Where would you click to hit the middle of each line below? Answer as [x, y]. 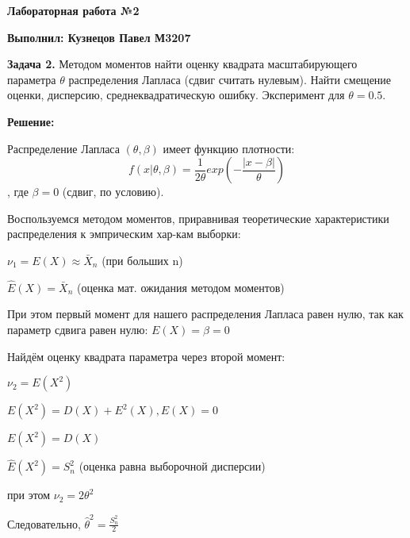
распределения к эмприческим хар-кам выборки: [124, 234]
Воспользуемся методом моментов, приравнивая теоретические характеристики [198, 218]
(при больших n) [142, 260]
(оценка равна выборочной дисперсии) [172, 466]
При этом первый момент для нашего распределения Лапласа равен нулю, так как [205, 314]
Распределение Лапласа [63, 148]
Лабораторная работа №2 [73, 10]
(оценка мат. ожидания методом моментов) [180, 287]
